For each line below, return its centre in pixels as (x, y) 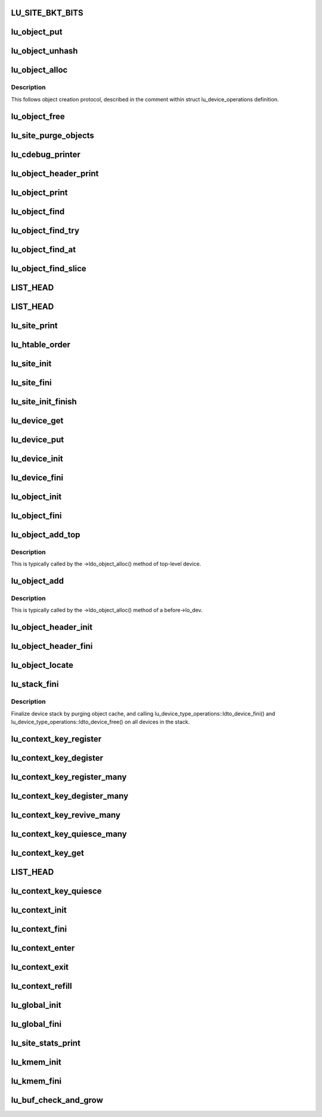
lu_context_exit (40, 967)
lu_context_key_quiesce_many (69, 834)
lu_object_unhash (44, 51)
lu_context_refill (41, 986)
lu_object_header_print (55, 173)
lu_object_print (39, 192)
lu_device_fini (37, 477)
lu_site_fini (31, 383)
